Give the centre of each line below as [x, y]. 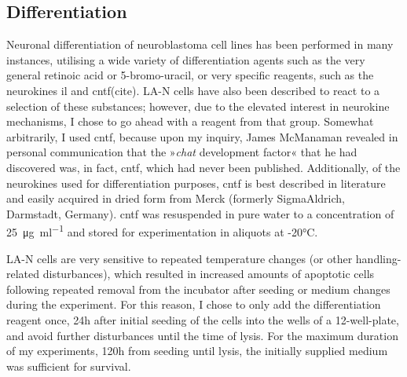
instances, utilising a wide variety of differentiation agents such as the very [186, 59]
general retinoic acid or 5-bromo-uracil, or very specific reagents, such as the [190, 75]
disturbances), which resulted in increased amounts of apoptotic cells [209, 274]
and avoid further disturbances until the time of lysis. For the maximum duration [202, 335]
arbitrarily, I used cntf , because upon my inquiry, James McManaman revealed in [202, 136]
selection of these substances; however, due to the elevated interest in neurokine [198, 106]
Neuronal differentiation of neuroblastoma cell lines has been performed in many [200, 44]
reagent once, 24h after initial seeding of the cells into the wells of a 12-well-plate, [203, 319]
